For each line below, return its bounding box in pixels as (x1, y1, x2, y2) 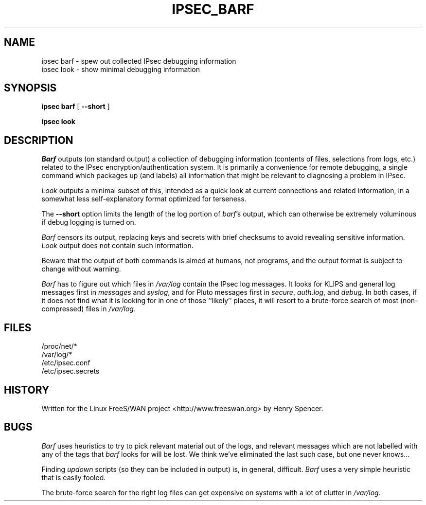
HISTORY (4, 383, 50, 396)
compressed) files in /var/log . (41, 305, 136, 313)
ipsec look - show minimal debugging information (41, 65, 200, 73)
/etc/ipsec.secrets (41, 367, 100, 376)
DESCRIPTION (4, 134, 73, 146)
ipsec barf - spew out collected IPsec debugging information (41, 56, 236, 65)
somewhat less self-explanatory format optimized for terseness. (41, 195, 247, 203)
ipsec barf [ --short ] (41, 102, 110, 111)
